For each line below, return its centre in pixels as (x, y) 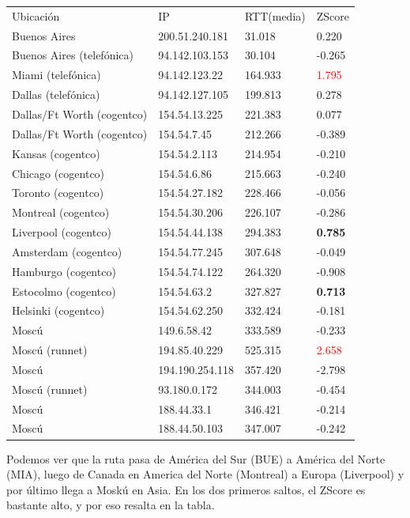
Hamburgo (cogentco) (64, 271)
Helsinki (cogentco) (58, 310)
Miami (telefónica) (56, 75)
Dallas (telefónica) (56, 95)
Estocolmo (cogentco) (64, 291)
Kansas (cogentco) (56, 153)
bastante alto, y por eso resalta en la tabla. (111, 505)
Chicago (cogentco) (58, 173)
